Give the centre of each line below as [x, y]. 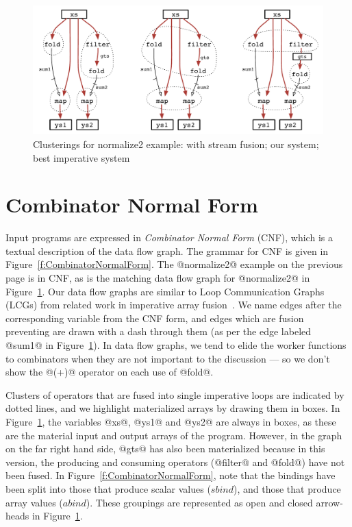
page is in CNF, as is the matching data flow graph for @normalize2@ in [158, 278]
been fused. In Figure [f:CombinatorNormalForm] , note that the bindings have [171, 475]
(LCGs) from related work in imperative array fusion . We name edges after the [174, 305]
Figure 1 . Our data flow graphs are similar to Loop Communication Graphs [165, 291]
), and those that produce [287, 488]
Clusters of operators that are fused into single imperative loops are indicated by [175, 394]
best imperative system [81, 157]
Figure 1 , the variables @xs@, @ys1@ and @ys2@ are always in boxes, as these [171, 422]
